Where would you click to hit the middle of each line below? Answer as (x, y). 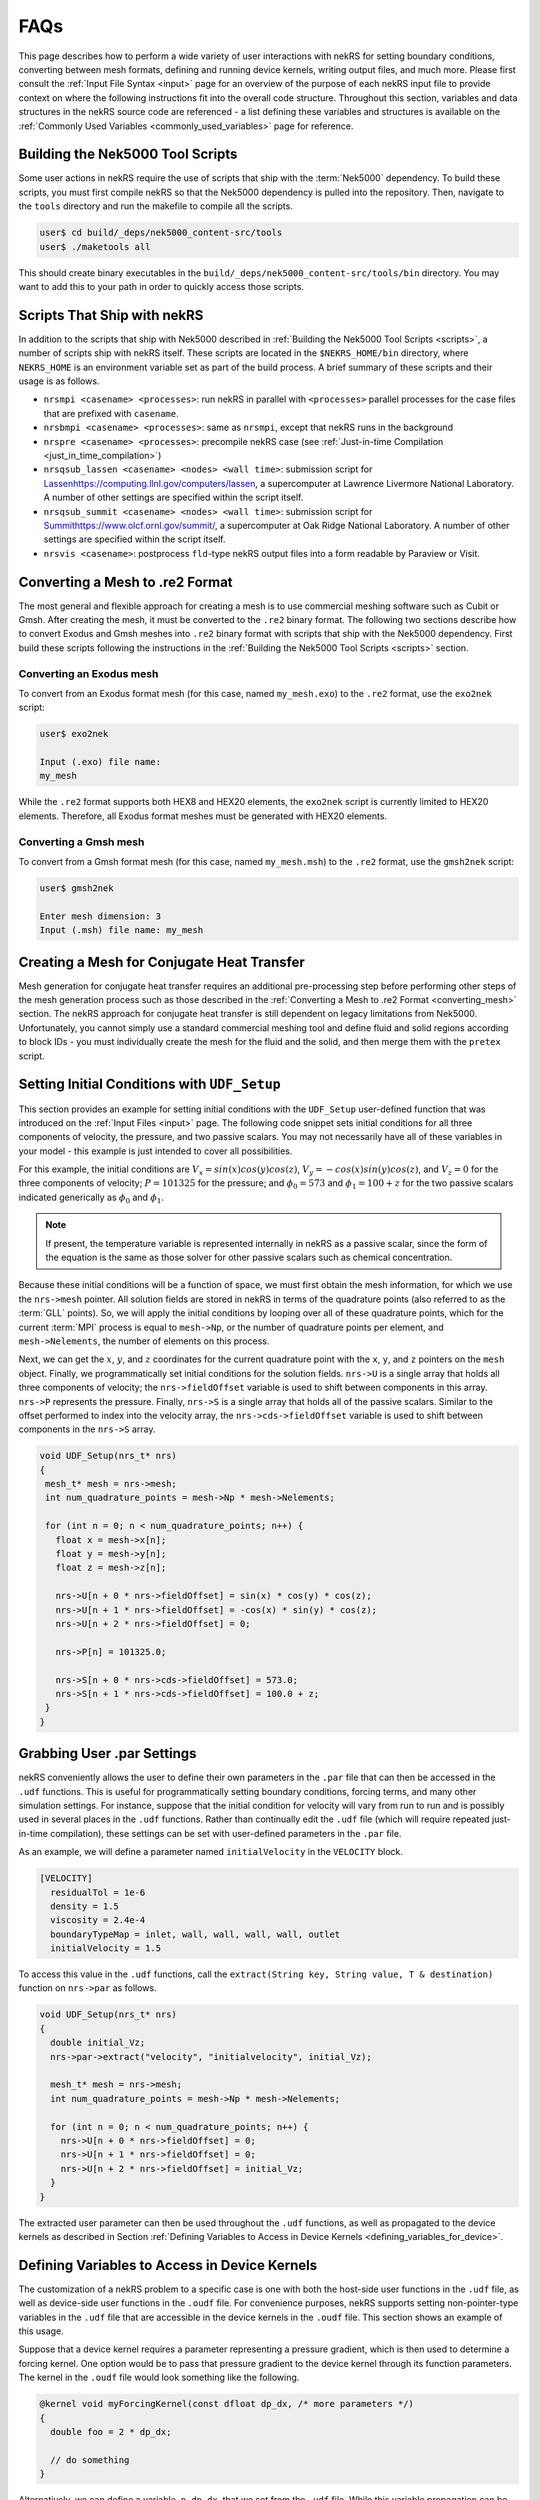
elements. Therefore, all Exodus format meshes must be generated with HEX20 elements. (203, 816)
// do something (90, 2459)
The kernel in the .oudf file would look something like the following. (159, 2377)
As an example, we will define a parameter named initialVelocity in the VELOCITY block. (211, 1852)
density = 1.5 (85, 1906)
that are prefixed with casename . (111, 413)
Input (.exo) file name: (100, 762)
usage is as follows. (59, 381)
